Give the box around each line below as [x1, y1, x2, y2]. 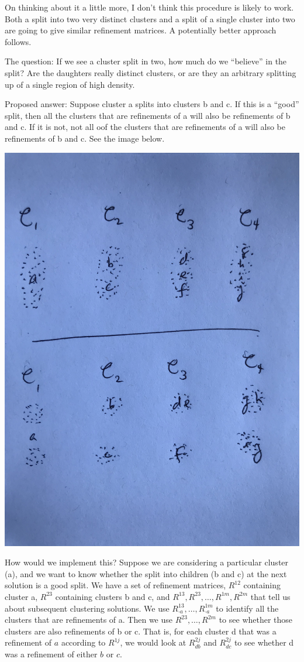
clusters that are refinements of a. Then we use [5, 613, 172, 626]
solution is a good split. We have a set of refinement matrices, [5, 579, 226, 591]
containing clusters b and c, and [55, 590, 170, 602]
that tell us [250, 590, 291, 602]
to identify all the [216, 602, 279, 614]
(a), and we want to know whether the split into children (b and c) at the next [5, 567, 287, 579]
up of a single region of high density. [5, 78, 135, 90]
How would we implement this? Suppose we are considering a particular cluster [5, 556, 289, 568]
